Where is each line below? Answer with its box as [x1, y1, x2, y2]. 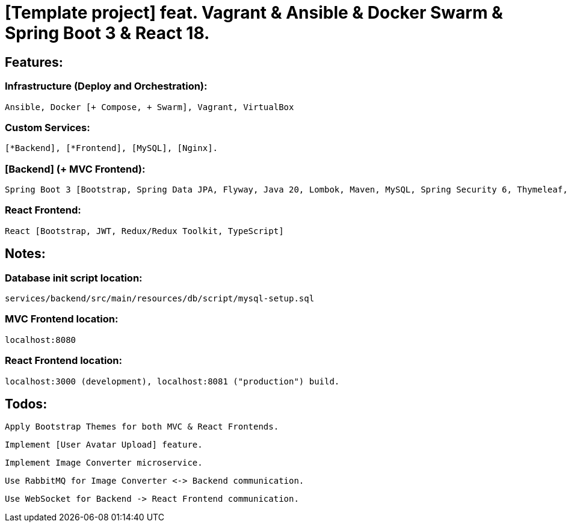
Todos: [5, 396, 48, 411]
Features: [5, 54, 63, 70]
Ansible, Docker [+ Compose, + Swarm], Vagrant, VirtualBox [5, 102, 294, 112]
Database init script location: [5, 271, 143, 284]
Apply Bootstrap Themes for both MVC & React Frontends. [5, 422, 279, 432]
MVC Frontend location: [5, 313, 119, 325]
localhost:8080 [5, 334, 76, 345]
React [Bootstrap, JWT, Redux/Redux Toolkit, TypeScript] [5, 226, 284, 236]
